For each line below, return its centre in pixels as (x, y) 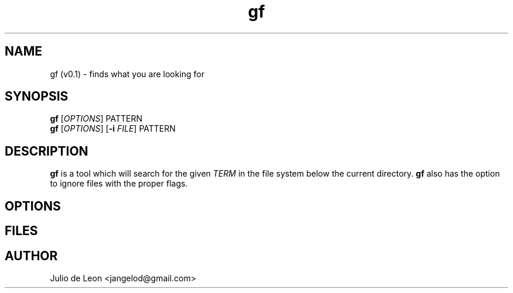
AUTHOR (31, 256)
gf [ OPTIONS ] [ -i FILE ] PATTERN (113, 129)
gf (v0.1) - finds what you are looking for (127, 74)
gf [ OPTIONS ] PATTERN (96, 119)
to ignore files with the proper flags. (119, 184)
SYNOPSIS (37, 96)
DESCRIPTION (47, 151)
